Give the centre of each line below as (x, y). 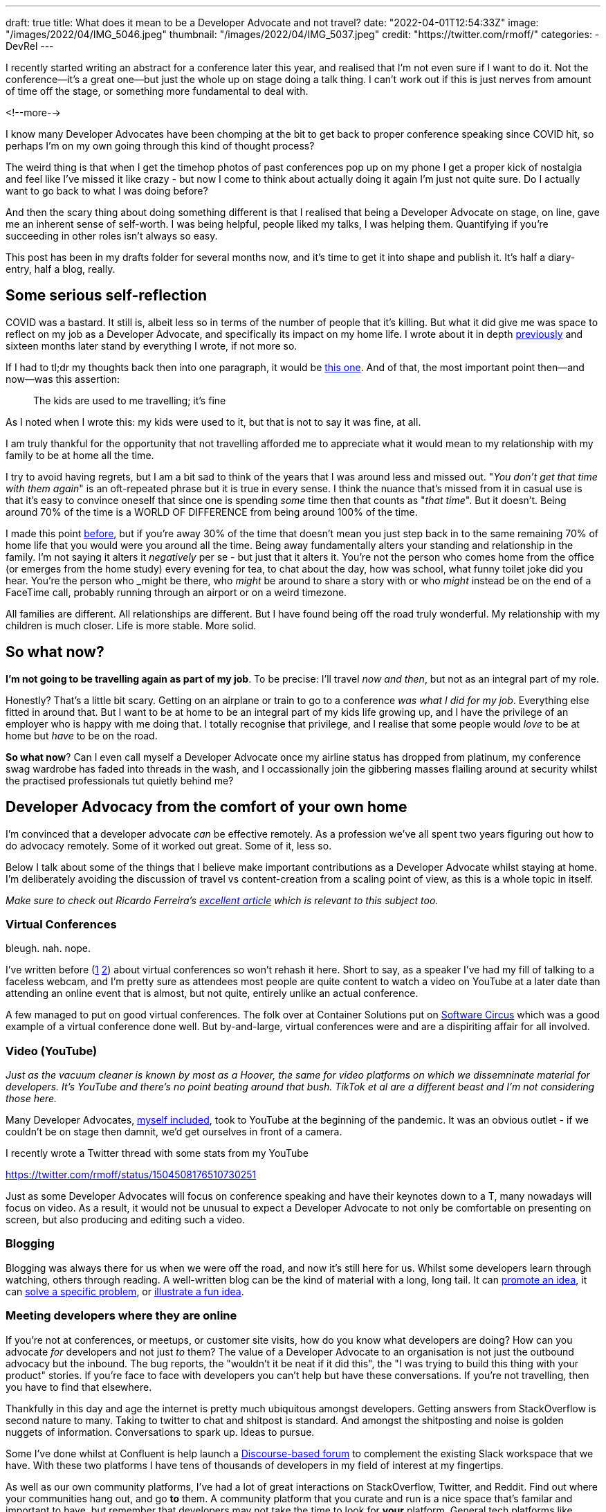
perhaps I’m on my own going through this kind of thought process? (160, 146)
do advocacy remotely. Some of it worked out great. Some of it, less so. (169, 845)
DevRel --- (30, 46)
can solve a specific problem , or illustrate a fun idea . (125, 1291)
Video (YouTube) (52, 1051)
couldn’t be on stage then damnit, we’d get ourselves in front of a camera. (174, 1132)
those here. (31, 1099)
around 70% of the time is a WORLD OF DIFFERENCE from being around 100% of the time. (212, 512)
